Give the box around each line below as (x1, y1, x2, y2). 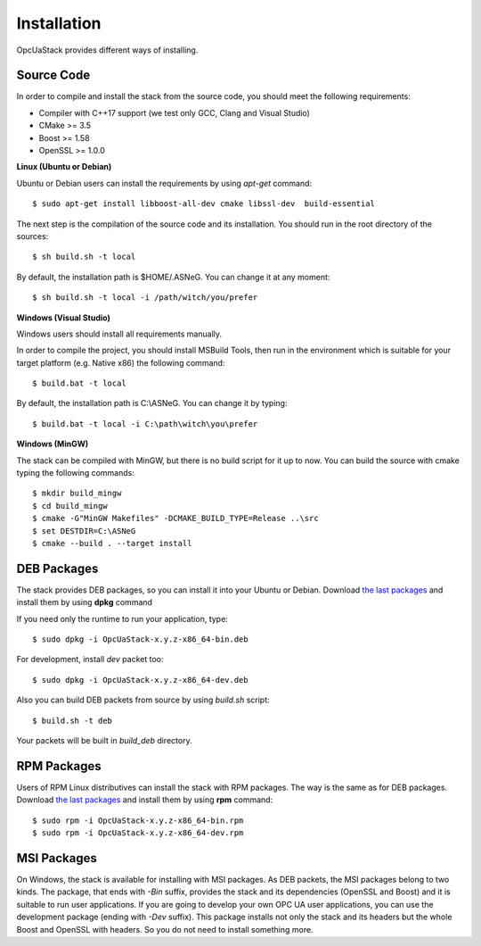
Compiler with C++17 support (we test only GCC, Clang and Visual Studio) (38, 107, 311, 118)
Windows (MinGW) (16, 438, 89, 450)
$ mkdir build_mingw (32, 488, 122, 499)
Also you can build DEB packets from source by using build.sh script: (16, 694, 271, 705)
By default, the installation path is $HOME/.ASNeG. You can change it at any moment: (16, 271, 330, 282)
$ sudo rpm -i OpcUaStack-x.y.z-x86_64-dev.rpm (32, 828, 244, 838)
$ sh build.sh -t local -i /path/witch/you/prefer (32, 293, 258, 303)
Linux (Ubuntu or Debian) (16, 162, 112, 172)
